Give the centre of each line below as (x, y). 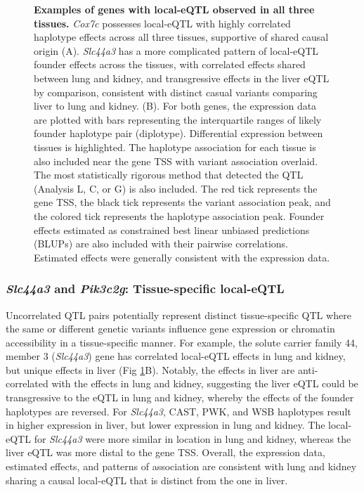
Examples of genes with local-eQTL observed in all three (174, 9)
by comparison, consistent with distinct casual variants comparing (176, 92)
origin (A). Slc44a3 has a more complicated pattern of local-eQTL (176, 50)
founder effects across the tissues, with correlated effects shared (170, 64)
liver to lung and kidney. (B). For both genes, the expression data (175, 106)
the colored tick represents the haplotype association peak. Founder (179, 215)
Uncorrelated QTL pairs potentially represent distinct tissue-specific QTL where (178, 315)
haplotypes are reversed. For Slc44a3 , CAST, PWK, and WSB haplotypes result (178, 411)
